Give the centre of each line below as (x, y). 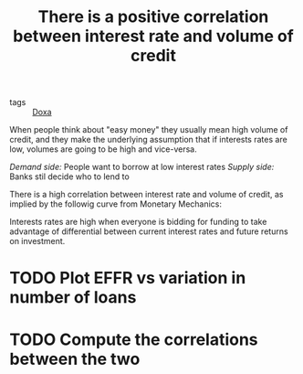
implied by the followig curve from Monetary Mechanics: (115, 204)
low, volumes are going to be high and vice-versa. (104, 149)
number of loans (73, 298)
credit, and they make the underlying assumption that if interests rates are (148, 140)
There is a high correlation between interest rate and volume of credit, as (146, 195)
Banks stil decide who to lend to (69, 176)
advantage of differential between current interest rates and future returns (149, 231)
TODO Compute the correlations (134, 339)
